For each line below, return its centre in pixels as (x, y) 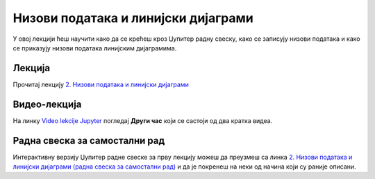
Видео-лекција (47, 104)
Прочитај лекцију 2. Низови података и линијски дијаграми (101, 84)
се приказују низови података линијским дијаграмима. (95, 48)
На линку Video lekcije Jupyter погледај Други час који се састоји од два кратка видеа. (143, 120)
